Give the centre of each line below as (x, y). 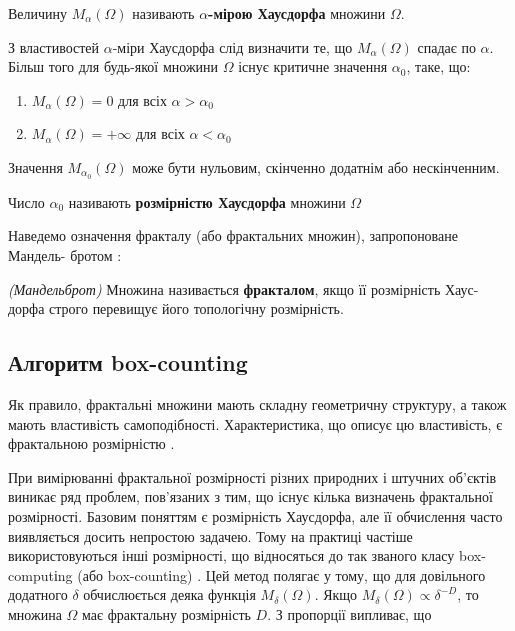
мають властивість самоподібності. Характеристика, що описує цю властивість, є (255, 423)
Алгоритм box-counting (128, 362)
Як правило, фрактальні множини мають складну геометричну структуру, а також (257, 404)
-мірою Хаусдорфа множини (297, 13)
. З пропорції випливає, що (349, 613)
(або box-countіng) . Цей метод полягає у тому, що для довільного (281, 574)
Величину (38, 13)
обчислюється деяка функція (169, 594)
